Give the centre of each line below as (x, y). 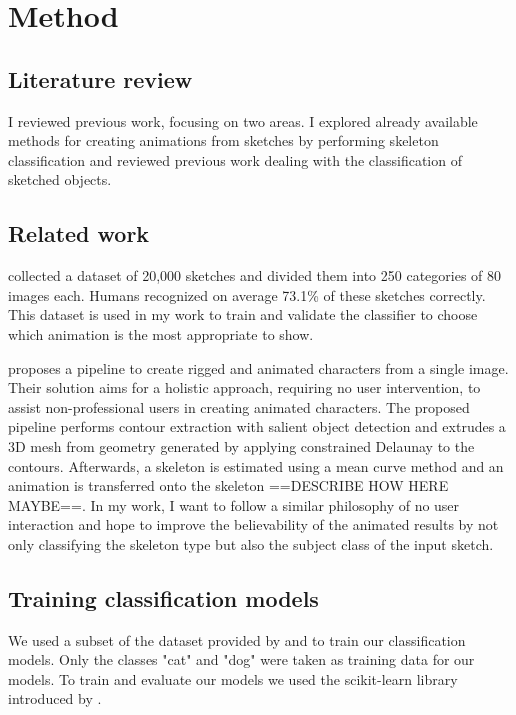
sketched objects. (60, 179)
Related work (79, 233)
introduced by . (55, 698)
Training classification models (163, 597)
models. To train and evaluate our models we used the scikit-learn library (233, 678)
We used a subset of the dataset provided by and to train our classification (237, 639)
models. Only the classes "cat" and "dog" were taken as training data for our (241, 659)
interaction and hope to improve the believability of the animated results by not (253, 524)
